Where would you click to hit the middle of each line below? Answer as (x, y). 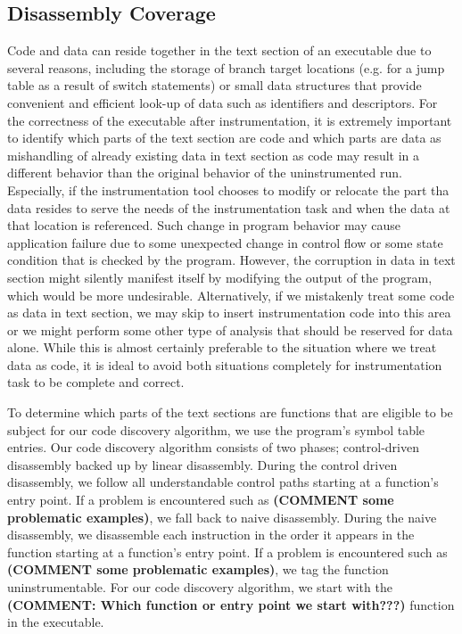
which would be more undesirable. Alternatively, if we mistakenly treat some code (231, 295)
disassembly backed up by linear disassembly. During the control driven (202, 464)
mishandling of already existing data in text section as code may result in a (214, 155)
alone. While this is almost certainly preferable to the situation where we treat (222, 347)
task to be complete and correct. (96, 382)
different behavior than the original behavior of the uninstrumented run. (205, 173)
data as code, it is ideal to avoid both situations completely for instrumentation (225, 364)
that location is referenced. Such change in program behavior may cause (204, 225)
